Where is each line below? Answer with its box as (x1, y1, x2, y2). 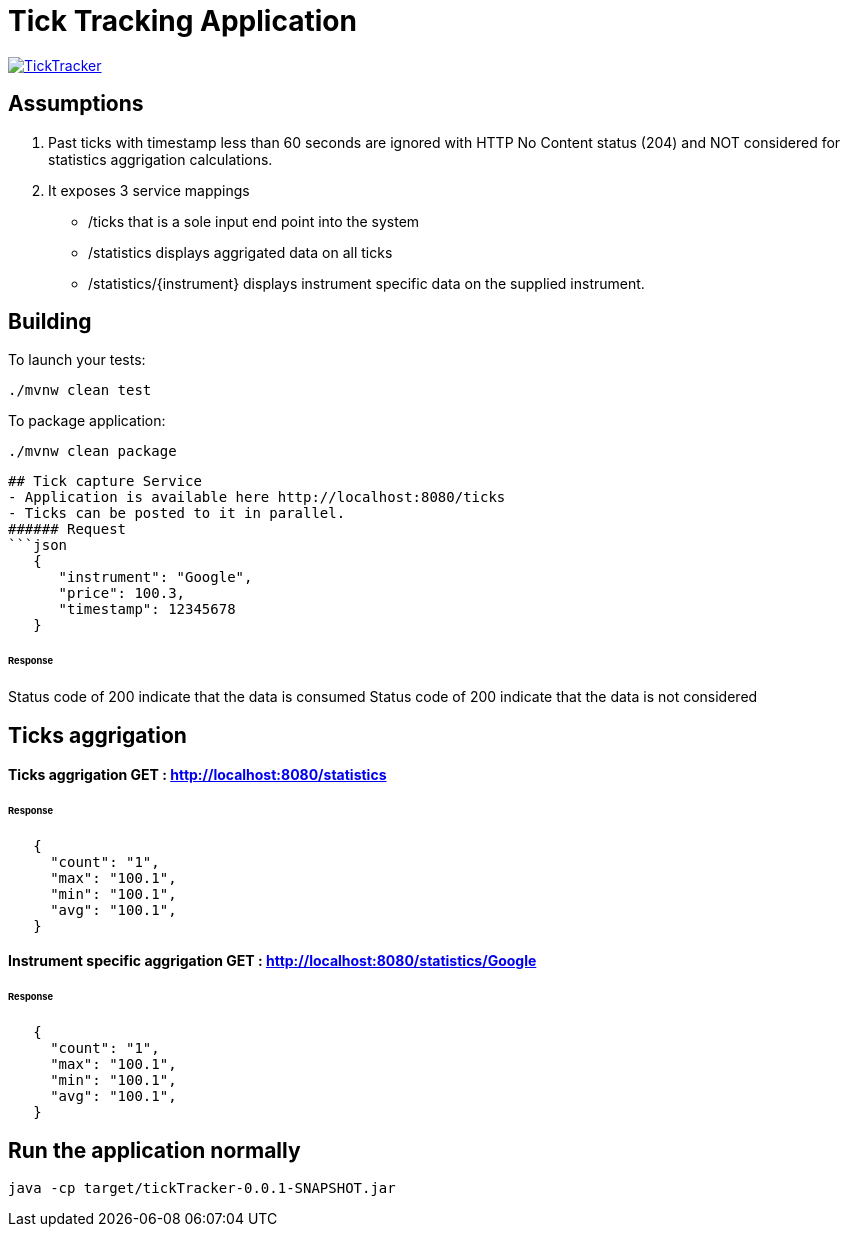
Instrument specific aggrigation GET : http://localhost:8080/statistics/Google (8, 952, 537, 970)
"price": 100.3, (58, 585, 186, 602)
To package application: (8, 412, 166, 430)
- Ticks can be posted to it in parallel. (8, 505, 346, 522)
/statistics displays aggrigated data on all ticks (88, 243, 393, 261)
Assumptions (8, 91, 144, 117)
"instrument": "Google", (58, 569, 253, 586)
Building (8, 309, 92, 335)
